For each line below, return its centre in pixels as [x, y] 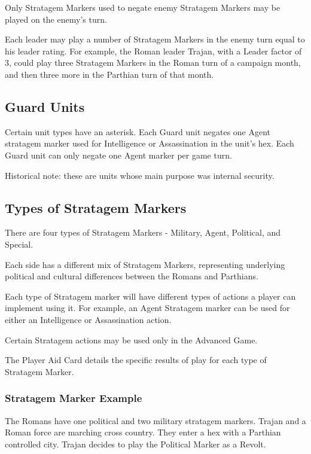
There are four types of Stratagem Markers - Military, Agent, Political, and [143, 232]
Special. [19, 244]
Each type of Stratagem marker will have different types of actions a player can [150, 296]
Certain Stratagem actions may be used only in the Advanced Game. [131, 339]
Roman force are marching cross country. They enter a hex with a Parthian [143, 432]
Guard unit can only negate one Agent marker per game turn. [118, 155]
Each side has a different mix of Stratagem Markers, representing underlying [145, 264]
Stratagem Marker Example [74, 398]
